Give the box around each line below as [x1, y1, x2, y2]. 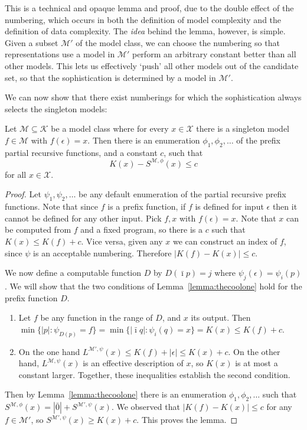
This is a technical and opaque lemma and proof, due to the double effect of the [5, 2, 294, 14]
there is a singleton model [196, 122, 289, 135]
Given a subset [5, 36, 58, 48]
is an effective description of [83, 357, 184, 369]
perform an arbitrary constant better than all [132, 48, 296, 60]
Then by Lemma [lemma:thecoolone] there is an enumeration [5, 388, 227, 400]
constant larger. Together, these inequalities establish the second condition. [18, 368, 290, 380]
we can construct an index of [172, 235, 277, 247]
